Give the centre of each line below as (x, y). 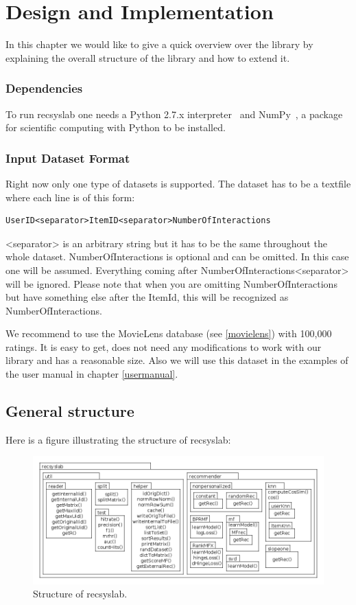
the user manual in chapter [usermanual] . (92, 374)
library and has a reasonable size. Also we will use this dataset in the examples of (177, 360)
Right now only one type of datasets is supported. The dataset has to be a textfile (178, 183)
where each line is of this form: (70, 197)
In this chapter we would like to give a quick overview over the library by (159, 44)
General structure (70, 411)
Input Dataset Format (68, 158)
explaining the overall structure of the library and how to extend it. (148, 57)
